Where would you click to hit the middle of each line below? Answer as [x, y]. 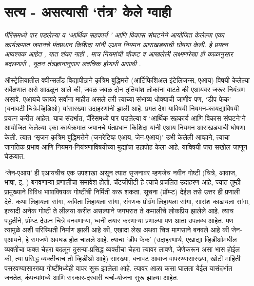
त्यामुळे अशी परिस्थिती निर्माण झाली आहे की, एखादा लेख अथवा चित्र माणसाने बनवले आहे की [117, 230]
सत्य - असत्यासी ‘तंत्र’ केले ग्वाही [88, 11]
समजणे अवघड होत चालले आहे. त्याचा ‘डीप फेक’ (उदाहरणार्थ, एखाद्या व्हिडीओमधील [134, 239]
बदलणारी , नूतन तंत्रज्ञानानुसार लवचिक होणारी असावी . [73, 63]
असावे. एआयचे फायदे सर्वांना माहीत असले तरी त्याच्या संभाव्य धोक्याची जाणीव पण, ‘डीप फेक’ [118, 99]
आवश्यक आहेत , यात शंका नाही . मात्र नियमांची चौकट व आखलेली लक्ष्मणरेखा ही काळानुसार [119, 54]
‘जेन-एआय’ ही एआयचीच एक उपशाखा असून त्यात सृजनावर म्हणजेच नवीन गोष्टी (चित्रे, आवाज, [121, 172]
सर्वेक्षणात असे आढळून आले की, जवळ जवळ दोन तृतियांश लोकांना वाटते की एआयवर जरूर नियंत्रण [125, 89]
